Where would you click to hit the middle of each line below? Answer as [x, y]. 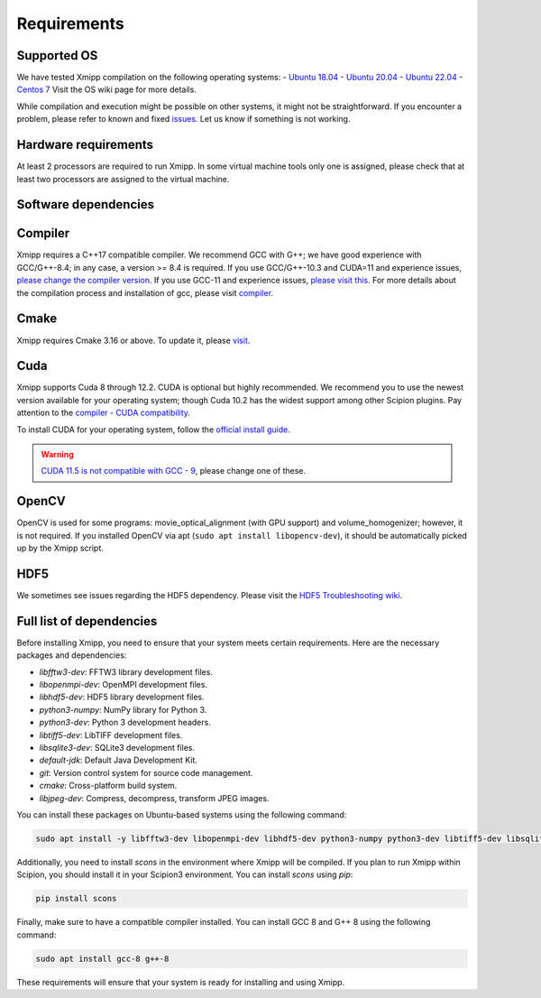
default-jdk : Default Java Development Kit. [119, 760]
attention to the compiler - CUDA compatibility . [104, 413]
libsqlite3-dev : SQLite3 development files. [117, 748]
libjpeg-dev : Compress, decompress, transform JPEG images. [154, 798]
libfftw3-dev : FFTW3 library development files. [126, 671]
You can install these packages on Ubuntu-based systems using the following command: [182, 814]
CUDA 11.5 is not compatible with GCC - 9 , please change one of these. [174, 471]
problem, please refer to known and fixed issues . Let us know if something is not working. [183, 119]
